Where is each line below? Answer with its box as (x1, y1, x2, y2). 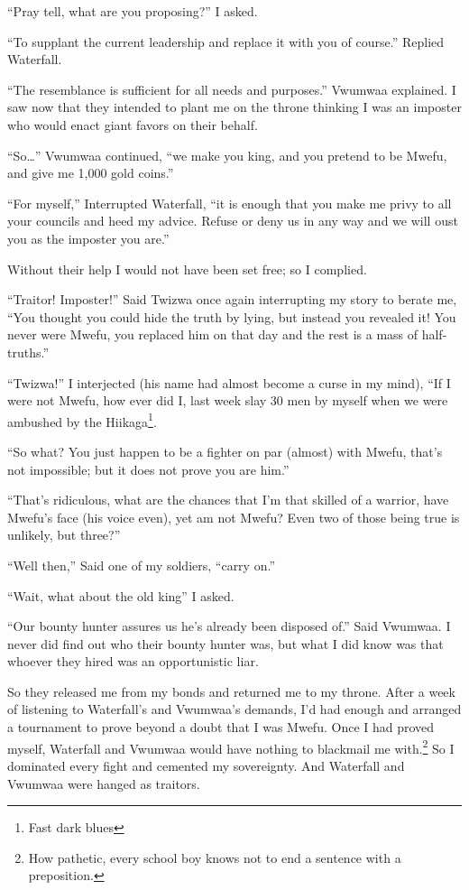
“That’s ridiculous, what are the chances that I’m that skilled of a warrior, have (7, 490, 449, 509)
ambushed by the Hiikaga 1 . (7, 409, 157, 431)
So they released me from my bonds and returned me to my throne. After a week (7, 681, 455, 700)
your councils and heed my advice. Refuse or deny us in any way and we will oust (7, 211, 458, 230)
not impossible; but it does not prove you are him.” (7, 459, 290, 478)
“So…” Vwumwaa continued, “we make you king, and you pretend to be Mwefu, (7, 145, 447, 164)
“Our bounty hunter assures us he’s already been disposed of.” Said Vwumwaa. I (7, 617, 451, 635)
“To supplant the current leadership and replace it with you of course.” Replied (7, 32, 445, 51)
